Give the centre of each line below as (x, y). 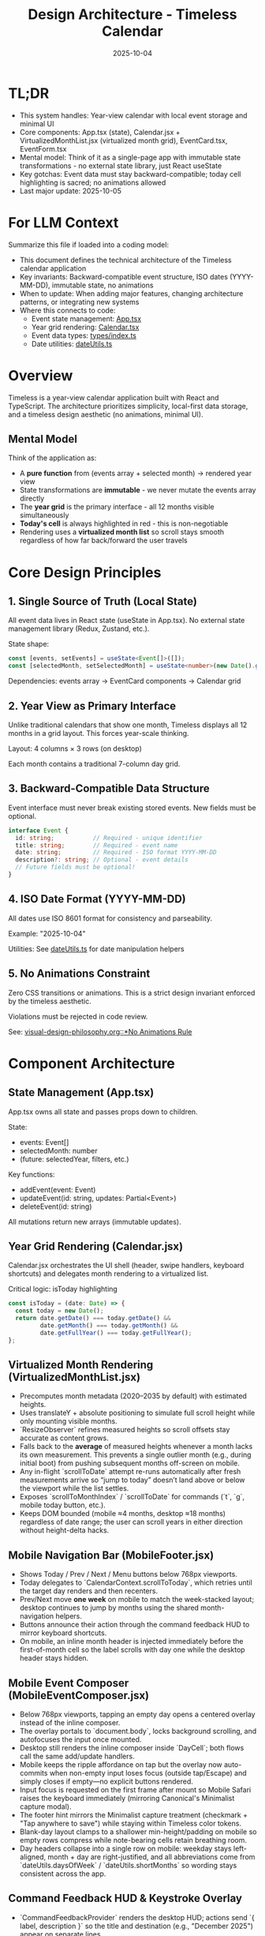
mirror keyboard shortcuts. (63, 1633)
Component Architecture (92, 1063)
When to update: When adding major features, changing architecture (131, 293)
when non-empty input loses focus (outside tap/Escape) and (148, 1773)
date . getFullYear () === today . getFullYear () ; (116, 1333)
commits (34, 1773)
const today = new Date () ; (60, 1311)
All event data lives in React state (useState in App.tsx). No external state (127, 621)
